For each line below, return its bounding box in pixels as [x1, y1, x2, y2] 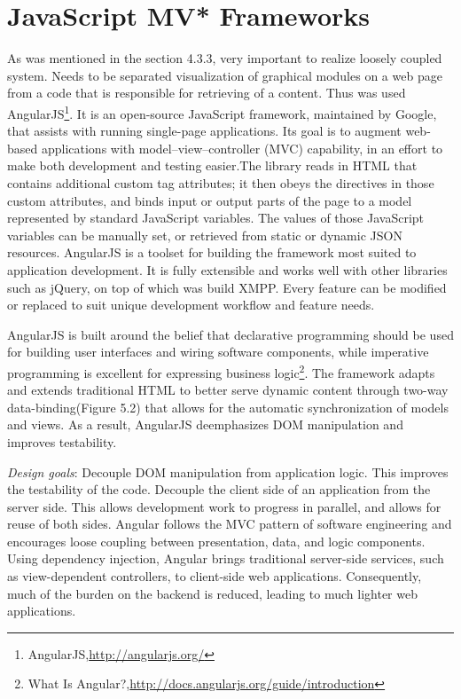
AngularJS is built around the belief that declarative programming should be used [7, 325, 454, 343]
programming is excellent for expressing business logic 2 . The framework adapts [7, 360, 435, 381]
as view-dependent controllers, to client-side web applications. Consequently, [7, 567, 422, 585]
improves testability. [7, 432, 117, 451]
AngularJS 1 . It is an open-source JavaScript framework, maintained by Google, [7, 101, 437, 122]
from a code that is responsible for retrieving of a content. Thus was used [7, 83, 406, 102]
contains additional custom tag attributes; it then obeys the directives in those [7, 173, 434, 192]
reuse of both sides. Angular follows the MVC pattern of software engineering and [7, 514, 452, 533]
